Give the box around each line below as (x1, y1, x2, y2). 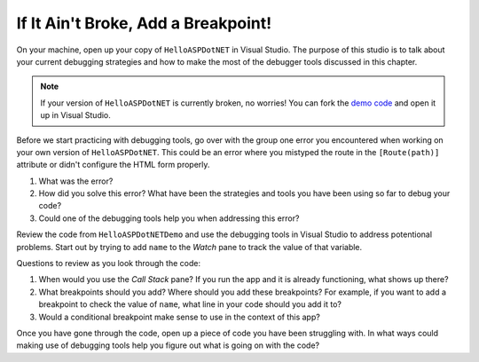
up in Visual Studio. (40, 110, 111, 121)
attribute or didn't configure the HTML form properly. (16, 160, 210, 170)
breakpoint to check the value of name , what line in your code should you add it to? (38, 299, 342, 310)
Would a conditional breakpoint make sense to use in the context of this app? (38, 311, 321, 322)
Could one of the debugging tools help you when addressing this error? (38, 213, 300, 224)
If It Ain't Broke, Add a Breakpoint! (16, 13, 272, 33)
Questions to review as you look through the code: (16, 258, 201, 269)
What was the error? (38, 176, 114, 186)
